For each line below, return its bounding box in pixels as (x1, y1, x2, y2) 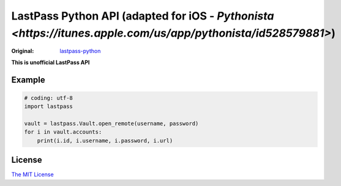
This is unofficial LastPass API (11, 59, 90, 66)
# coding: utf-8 (24, 95, 73, 101)
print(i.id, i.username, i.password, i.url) (37, 137, 173, 144)
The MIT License (11, 171, 54, 178)
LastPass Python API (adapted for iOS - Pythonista (11, 9, 274, 23)
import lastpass (24, 103, 73, 110)
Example (11, 74, 45, 85)
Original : (11, 48, 34, 55)
